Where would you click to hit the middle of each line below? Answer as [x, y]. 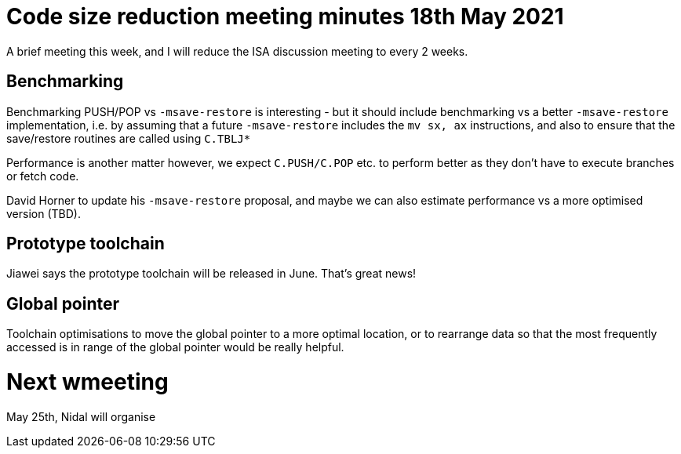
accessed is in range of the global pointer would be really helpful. [175, 347]
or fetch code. [43, 176]
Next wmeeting [87, 382]
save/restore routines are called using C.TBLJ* [129, 138]
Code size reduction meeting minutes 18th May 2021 [285, 16]
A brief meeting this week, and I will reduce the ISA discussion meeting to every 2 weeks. [237, 51]
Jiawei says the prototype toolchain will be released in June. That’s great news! [211, 274]
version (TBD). [44, 213]
